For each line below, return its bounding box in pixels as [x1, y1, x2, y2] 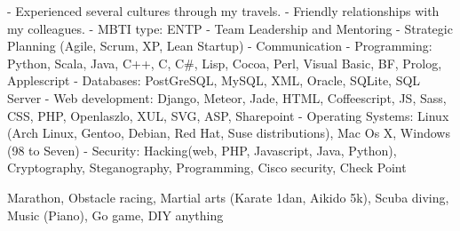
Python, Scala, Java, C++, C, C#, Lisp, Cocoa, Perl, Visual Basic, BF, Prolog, [7, 53, 442, 72]
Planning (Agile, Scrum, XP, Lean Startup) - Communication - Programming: [7, 36, 432, 55]
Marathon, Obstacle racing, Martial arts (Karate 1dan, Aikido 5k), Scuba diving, [7, 187, 449, 206]
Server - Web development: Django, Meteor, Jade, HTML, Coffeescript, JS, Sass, [7, 88, 447, 107]
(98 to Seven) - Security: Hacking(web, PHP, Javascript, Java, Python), [7, 140, 397, 159]
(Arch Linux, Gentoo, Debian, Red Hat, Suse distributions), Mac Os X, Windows [7, 123, 450, 142]
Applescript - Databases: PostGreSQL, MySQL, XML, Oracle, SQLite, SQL [7, 71, 421, 90]
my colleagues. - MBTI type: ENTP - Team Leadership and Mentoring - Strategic [7, 19, 453, 37]
